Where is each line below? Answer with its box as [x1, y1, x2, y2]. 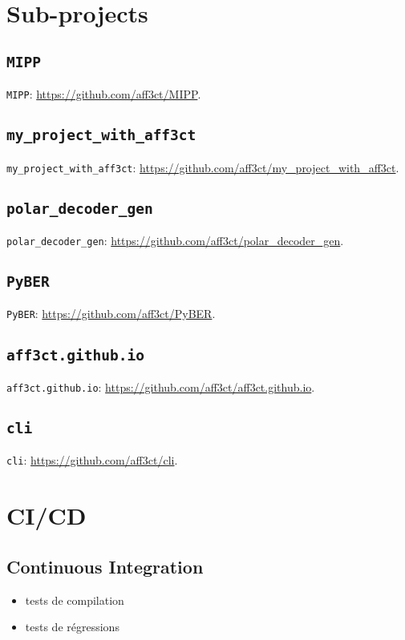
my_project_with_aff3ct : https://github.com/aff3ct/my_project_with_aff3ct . [6, 159, 399, 175]
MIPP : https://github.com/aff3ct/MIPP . [6, 86, 201, 103]
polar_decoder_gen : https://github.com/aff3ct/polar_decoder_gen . [6, 232, 344, 249]
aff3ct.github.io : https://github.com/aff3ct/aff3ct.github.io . [6, 378, 315, 395]
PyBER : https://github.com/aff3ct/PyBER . [6, 305, 216, 322]
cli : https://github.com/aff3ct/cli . [6, 452, 178, 469]
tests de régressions [25, 618, 119, 635]
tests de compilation [25, 591, 124, 608]
